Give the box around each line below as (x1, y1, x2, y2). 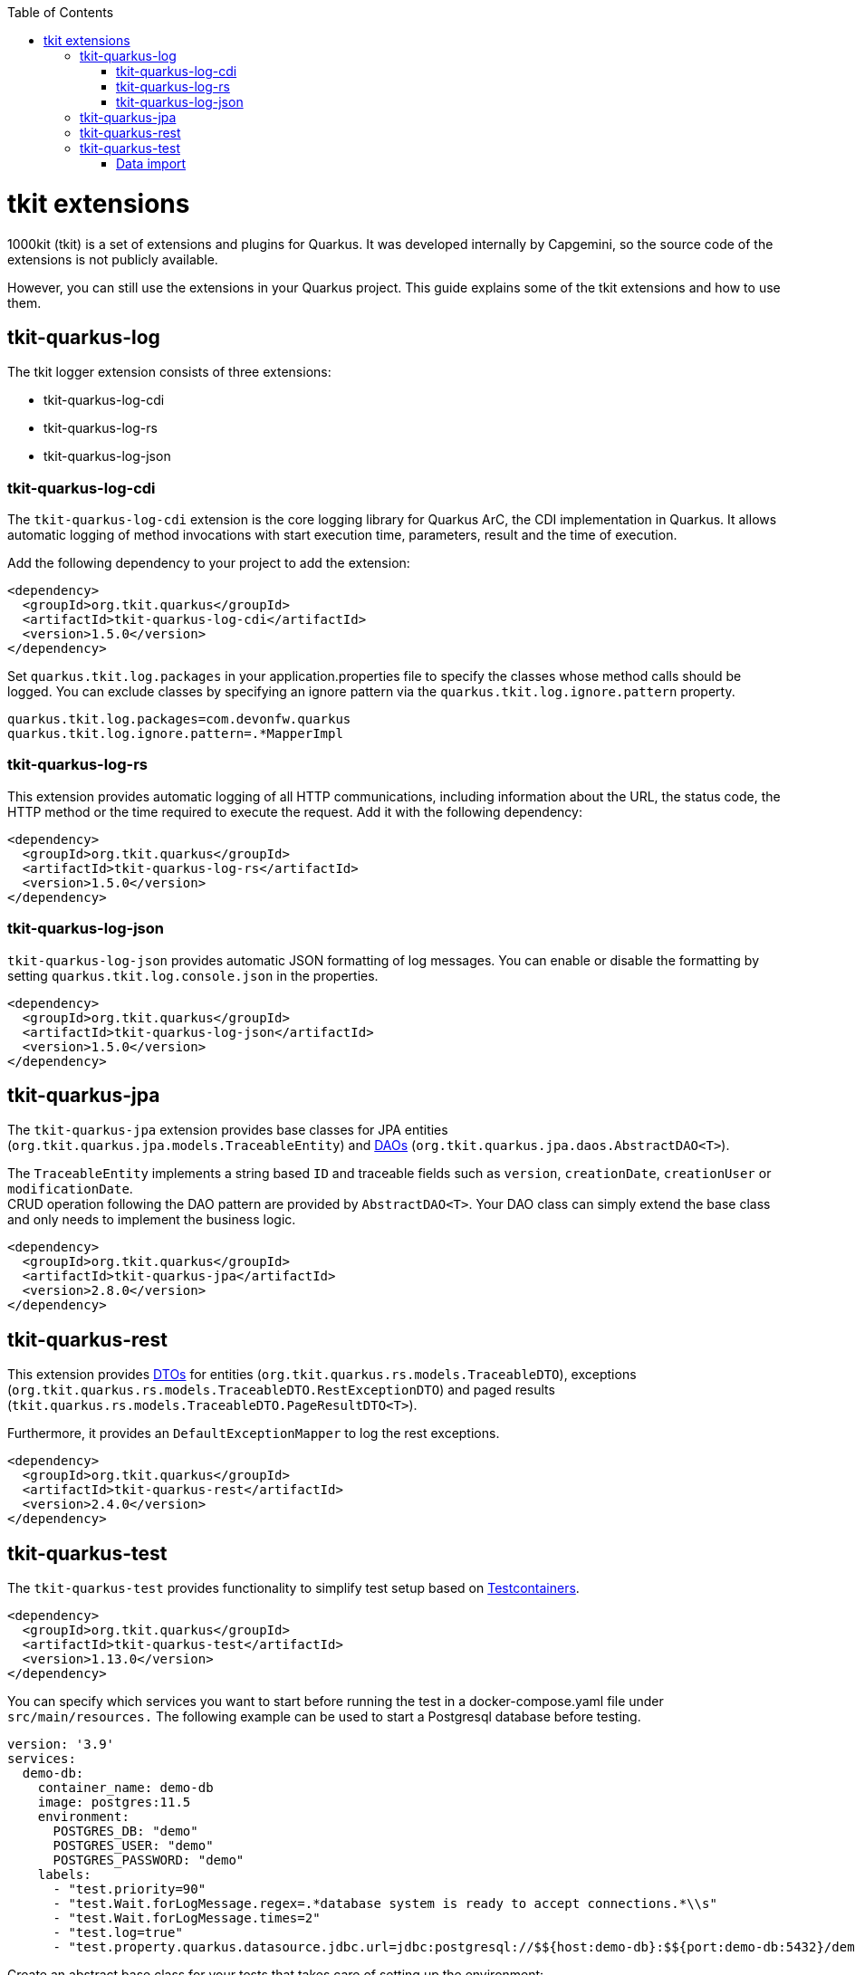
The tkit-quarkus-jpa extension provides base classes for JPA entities (7, 1122, 448, 1138)
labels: (37, 1867, 91, 1883)
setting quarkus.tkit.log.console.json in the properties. (7, 967, 379, 983)
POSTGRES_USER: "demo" (53, 1838, 214, 1854)
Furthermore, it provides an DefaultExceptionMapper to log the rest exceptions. (7, 1425, 500, 1442)
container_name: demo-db (37, 1780, 214, 1796)
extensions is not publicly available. (7, 251, 218, 267)
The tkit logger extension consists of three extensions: (7, 364, 331, 380)
